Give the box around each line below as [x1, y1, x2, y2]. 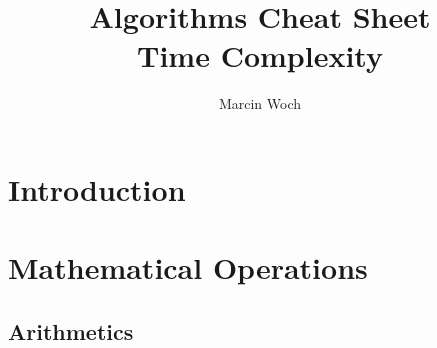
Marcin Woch [218, 93, 302, 114]
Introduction [8, 168, 186, 209]
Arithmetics [8, 315, 134, 346]
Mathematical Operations [8, 247, 368, 288]
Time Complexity [137, 35, 383, 76]
